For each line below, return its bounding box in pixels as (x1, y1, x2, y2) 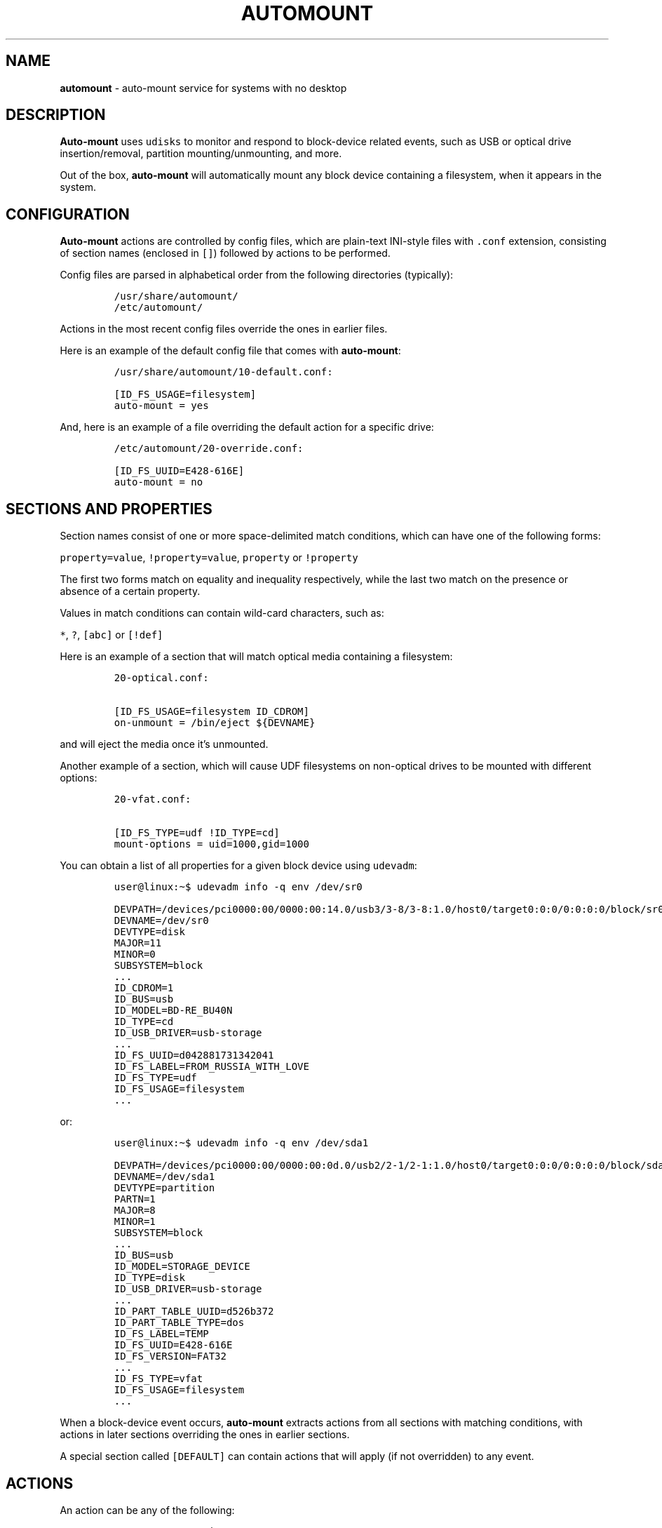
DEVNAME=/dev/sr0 (114, 915, 209, 927)
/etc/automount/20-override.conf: (114, 443, 304, 455)
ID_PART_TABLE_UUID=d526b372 (114, 1306, 274, 1318)
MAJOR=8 (114, 1205, 156, 1217)
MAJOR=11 (114, 937, 162, 949)
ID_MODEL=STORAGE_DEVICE (114, 1261, 250, 1273)
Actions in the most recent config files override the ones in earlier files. (60, 323, 388, 335)
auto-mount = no (114, 476, 203, 488)
